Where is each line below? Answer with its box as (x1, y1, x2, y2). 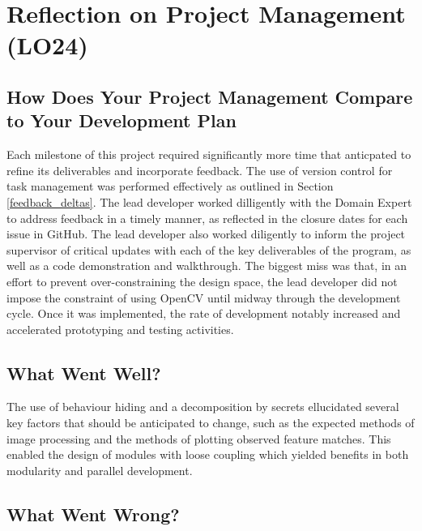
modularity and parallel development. (6, 461, 193, 478)
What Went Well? (6, 360, 161, 385)
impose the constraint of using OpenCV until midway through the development (6, 289, 401, 306)
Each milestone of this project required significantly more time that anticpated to (6, 146, 411, 163)
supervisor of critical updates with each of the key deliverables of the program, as (6, 241, 411, 258)
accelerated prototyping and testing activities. (6, 320, 234, 337)
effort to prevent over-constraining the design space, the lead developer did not (6, 272, 398, 289)
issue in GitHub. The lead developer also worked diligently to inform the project (6, 225, 406, 242)
